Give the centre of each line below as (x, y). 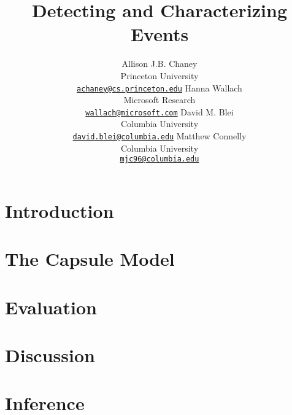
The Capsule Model (90, 259)
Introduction (60, 210)
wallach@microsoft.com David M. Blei (159, 111)
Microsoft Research (159, 100)
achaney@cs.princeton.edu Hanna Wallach (159, 87)
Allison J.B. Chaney (159, 64)
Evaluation (51, 307)
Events (159, 34)
